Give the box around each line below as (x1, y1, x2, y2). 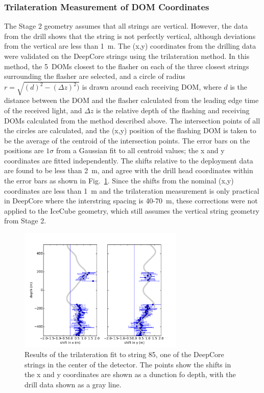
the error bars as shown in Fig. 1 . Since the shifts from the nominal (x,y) (4, 175, 234, 186)
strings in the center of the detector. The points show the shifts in (25, 359, 231, 369)
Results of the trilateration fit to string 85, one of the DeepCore (25, 349, 224, 360)
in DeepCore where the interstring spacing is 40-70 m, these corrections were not (4, 195, 258, 206)
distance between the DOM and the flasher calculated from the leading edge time (4, 95, 259, 106)
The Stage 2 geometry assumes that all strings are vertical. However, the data (4, 20, 248, 31)
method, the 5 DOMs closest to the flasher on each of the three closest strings (4, 60, 249, 71)
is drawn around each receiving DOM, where (82, 81, 222, 92)
